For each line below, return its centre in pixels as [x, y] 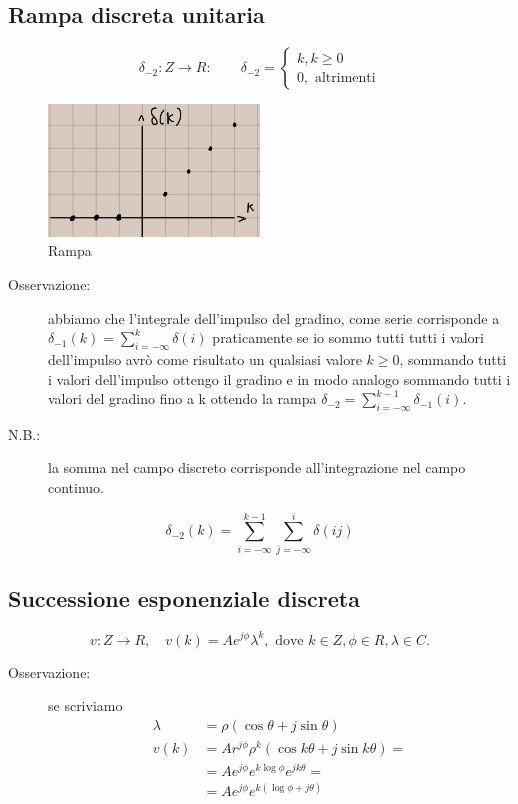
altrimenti [345, 77]
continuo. [76, 487]
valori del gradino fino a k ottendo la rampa [182, 398]
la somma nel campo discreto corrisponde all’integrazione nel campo [257, 467]
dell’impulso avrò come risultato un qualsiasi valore [205, 358]
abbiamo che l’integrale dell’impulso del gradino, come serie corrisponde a [274, 317]
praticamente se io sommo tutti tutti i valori [348, 337]
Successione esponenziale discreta [184, 598]
